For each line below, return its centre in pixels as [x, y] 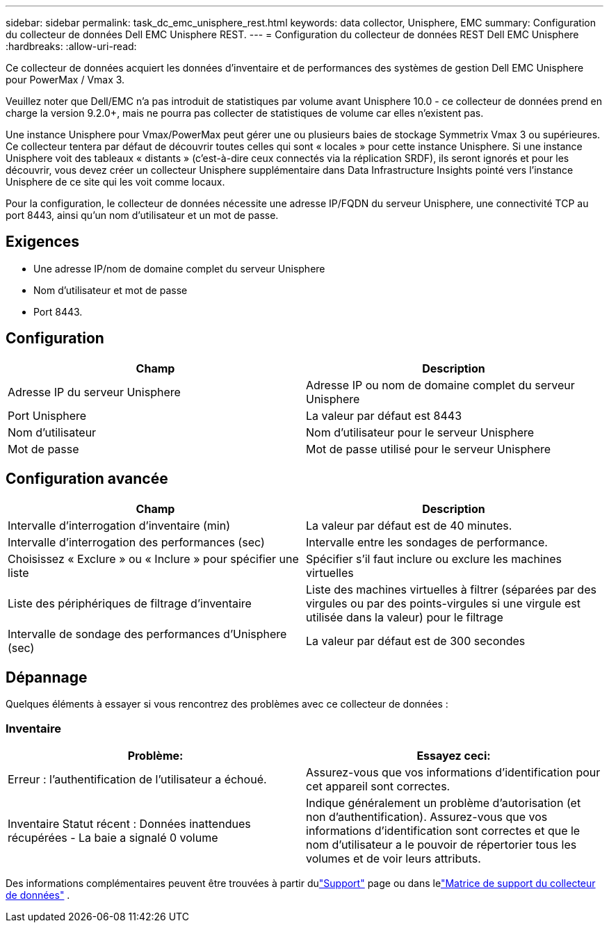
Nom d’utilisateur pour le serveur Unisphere [420, 432]
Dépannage [47, 677]
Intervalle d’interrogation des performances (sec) [136, 542]
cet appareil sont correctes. [378, 787]
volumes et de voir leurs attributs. [393, 859]
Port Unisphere [47, 415]
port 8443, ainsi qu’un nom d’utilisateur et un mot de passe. [142, 215]
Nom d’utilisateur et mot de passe [111, 290]
